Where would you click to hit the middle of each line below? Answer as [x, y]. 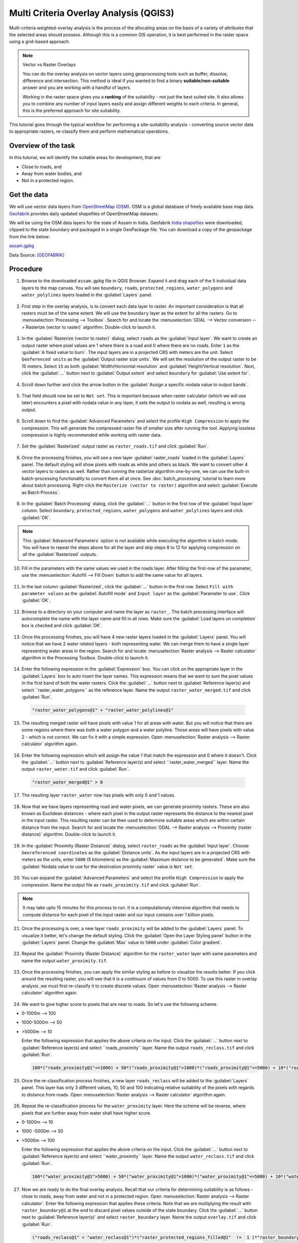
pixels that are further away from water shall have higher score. [86, 1113]
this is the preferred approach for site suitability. [72, 111]
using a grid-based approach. [40, 42]
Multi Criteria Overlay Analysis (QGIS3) [92, 13]
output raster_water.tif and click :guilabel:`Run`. [75, 769]
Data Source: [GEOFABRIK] [37, 255]
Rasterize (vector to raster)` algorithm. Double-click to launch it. [91, 327]
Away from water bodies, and [52, 174]
